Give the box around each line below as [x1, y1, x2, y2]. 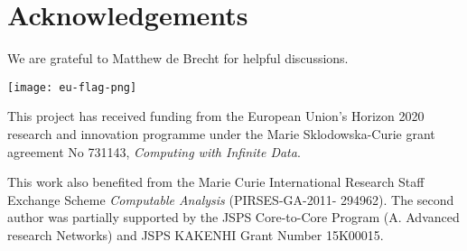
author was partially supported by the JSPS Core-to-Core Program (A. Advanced [7, 208, 460, 227]
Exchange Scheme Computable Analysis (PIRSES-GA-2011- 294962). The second [7, 190, 454, 209]
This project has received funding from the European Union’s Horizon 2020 [7, 107, 425, 125]
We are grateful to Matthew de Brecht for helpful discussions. [7, 49, 349, 68]
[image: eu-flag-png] [7, 80, 137, 94]
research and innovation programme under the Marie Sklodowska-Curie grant [7, 124, 435, 143]
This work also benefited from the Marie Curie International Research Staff [7, 172, 425, 191]
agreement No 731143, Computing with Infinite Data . [7, 142, 301, 161]
